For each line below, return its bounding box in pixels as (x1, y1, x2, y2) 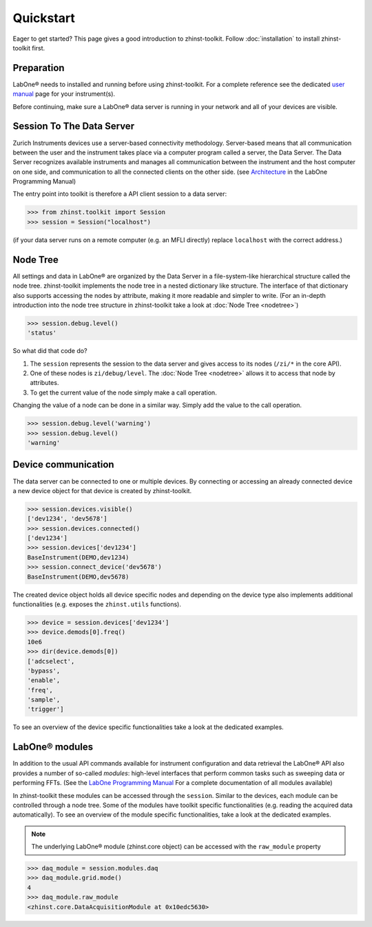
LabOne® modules (12, 741, 94, 753)
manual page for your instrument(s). (12, 90, 116, 98)
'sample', (27, 696, 61, 704)
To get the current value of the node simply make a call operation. (30, 388, 217, 397)
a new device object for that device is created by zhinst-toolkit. (12, 486, 192, 495)
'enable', (27, 677, 61, 684)
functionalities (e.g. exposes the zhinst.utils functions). (12, 600, 182, 608)
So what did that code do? (12, 347, 87, 355)
